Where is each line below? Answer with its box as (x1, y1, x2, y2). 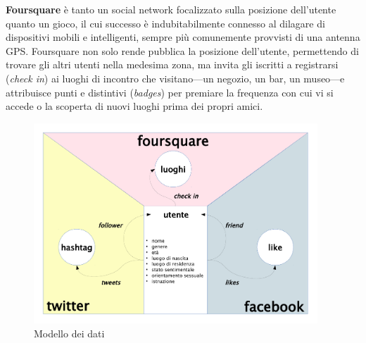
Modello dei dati (34, 326, 105, 341)
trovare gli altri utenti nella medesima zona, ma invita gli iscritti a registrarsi (6, 57, 339, 72)
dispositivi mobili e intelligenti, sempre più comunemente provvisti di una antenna (6, 30, 360, 44)
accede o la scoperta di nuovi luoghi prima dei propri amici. (6, 99, 263, 113)
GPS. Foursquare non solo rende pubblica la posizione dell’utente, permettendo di (6, 43, 359, 58)
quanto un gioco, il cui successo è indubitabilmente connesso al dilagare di (6, 15, 325, 30)
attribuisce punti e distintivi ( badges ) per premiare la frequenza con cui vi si (6, 85, 334, 99)
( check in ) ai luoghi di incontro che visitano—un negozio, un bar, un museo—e (6, 70, 345, 85)
